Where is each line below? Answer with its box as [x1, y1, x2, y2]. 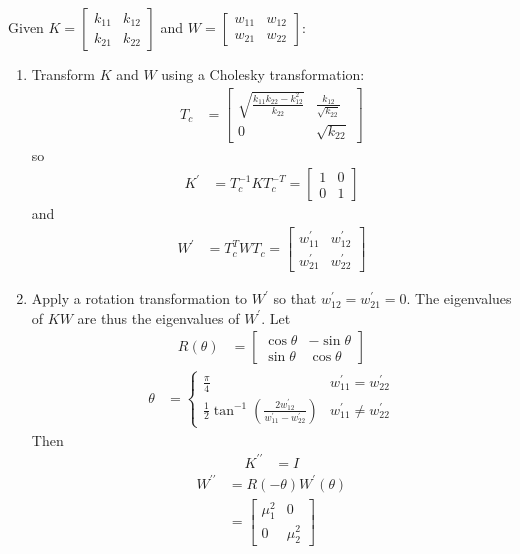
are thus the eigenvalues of [77, 307, 240, 328]
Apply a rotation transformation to [31, 288, 248, 309]
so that [273, 288, 317, 309]
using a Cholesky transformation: [161, 64, 365, 84]
